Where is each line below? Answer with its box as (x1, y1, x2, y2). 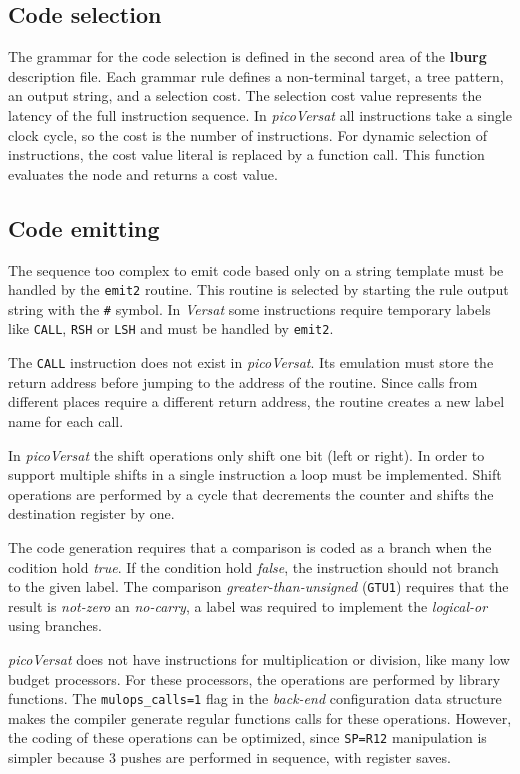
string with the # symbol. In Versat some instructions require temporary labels (8, 298, 491, 319)
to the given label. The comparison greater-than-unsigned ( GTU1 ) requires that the (8, 576, 509, 597)
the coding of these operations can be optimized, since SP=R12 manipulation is (8, 727, 487, 748)
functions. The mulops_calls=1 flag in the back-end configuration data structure (8, 688, 502, 709)
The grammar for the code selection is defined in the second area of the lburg (8, 46, 487, 67)
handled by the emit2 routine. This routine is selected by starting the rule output (8, 279, 509, 300)
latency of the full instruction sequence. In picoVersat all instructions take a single (8, 104, 512, 125)
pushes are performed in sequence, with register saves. (120, 747, 451, 768)
